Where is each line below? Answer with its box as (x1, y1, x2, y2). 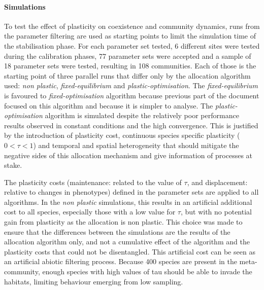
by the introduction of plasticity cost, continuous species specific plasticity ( (4, 130, 240, 140)
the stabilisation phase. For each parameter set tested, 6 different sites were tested (4, 40, 260, 51)
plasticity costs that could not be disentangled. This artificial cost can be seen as (4, 246, 255, 257)
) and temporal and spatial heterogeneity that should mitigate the (33, 139, 239, 150)
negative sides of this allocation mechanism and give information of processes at (4, 150, 253, 160)
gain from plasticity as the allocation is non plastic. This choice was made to (4, 216, 243, 227)
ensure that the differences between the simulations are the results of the (4, 226, 230, 237)
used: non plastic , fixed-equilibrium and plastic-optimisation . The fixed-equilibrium (4, 80, 258, 91)
